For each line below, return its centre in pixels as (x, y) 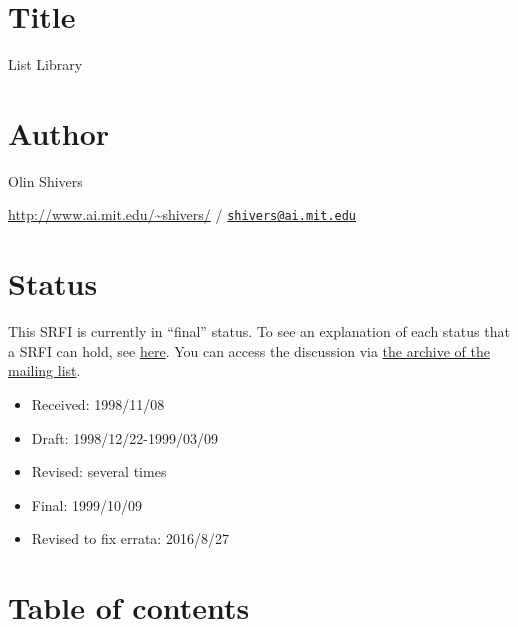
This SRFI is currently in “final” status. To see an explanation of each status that (259, 331)
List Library (45, 64)
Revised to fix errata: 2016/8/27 (130, 538)
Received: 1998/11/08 (98, 404)
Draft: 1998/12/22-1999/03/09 (124, 437)
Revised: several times (99, 471)
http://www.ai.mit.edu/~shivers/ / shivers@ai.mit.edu (182, 214)
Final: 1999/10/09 (87, 504)
